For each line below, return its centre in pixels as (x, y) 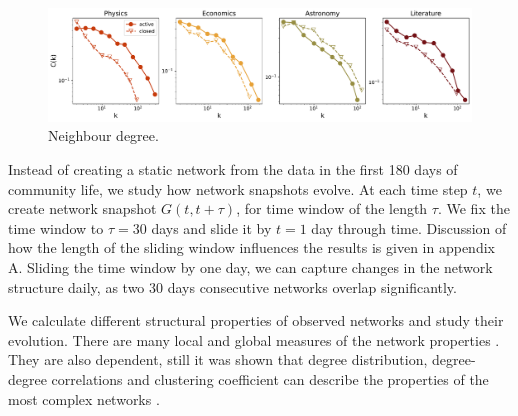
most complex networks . (84, 398)
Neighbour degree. (103, 135)
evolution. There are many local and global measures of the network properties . (254, 339)
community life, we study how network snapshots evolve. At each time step (238, 188)
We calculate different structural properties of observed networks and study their (256, 320)
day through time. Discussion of (409, 227)
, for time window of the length (332, 208)
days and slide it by (211, 227)
